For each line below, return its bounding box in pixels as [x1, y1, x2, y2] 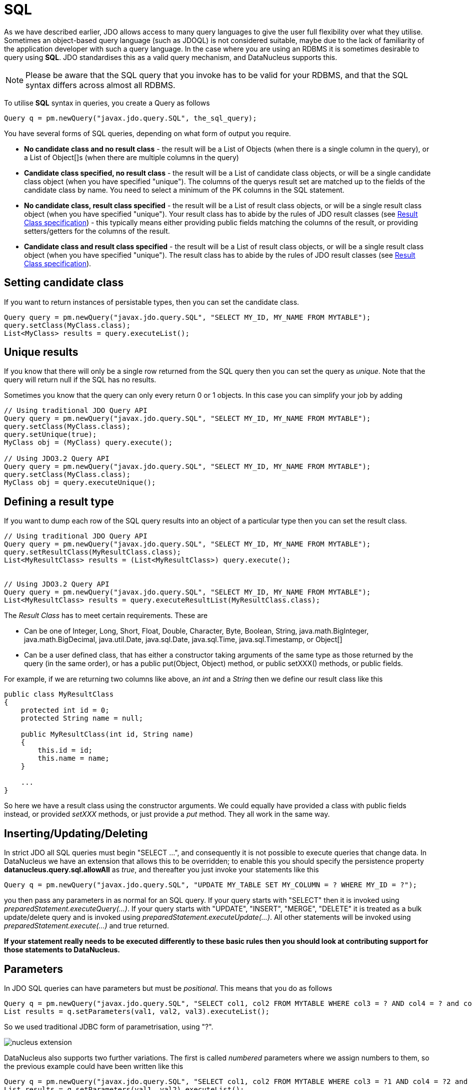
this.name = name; [37, 754, 109, 763]
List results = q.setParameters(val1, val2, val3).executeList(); [4, 1007, 270, 1015]
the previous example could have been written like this [4, 1061, 183, 1070]
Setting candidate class [4, 276, 124, 289]
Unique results [4, 346, 78, 359]
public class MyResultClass [4, 690, 114, 699]
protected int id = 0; [20, 706, 109, 715]
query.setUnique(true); [4, 430, 97, 439]
